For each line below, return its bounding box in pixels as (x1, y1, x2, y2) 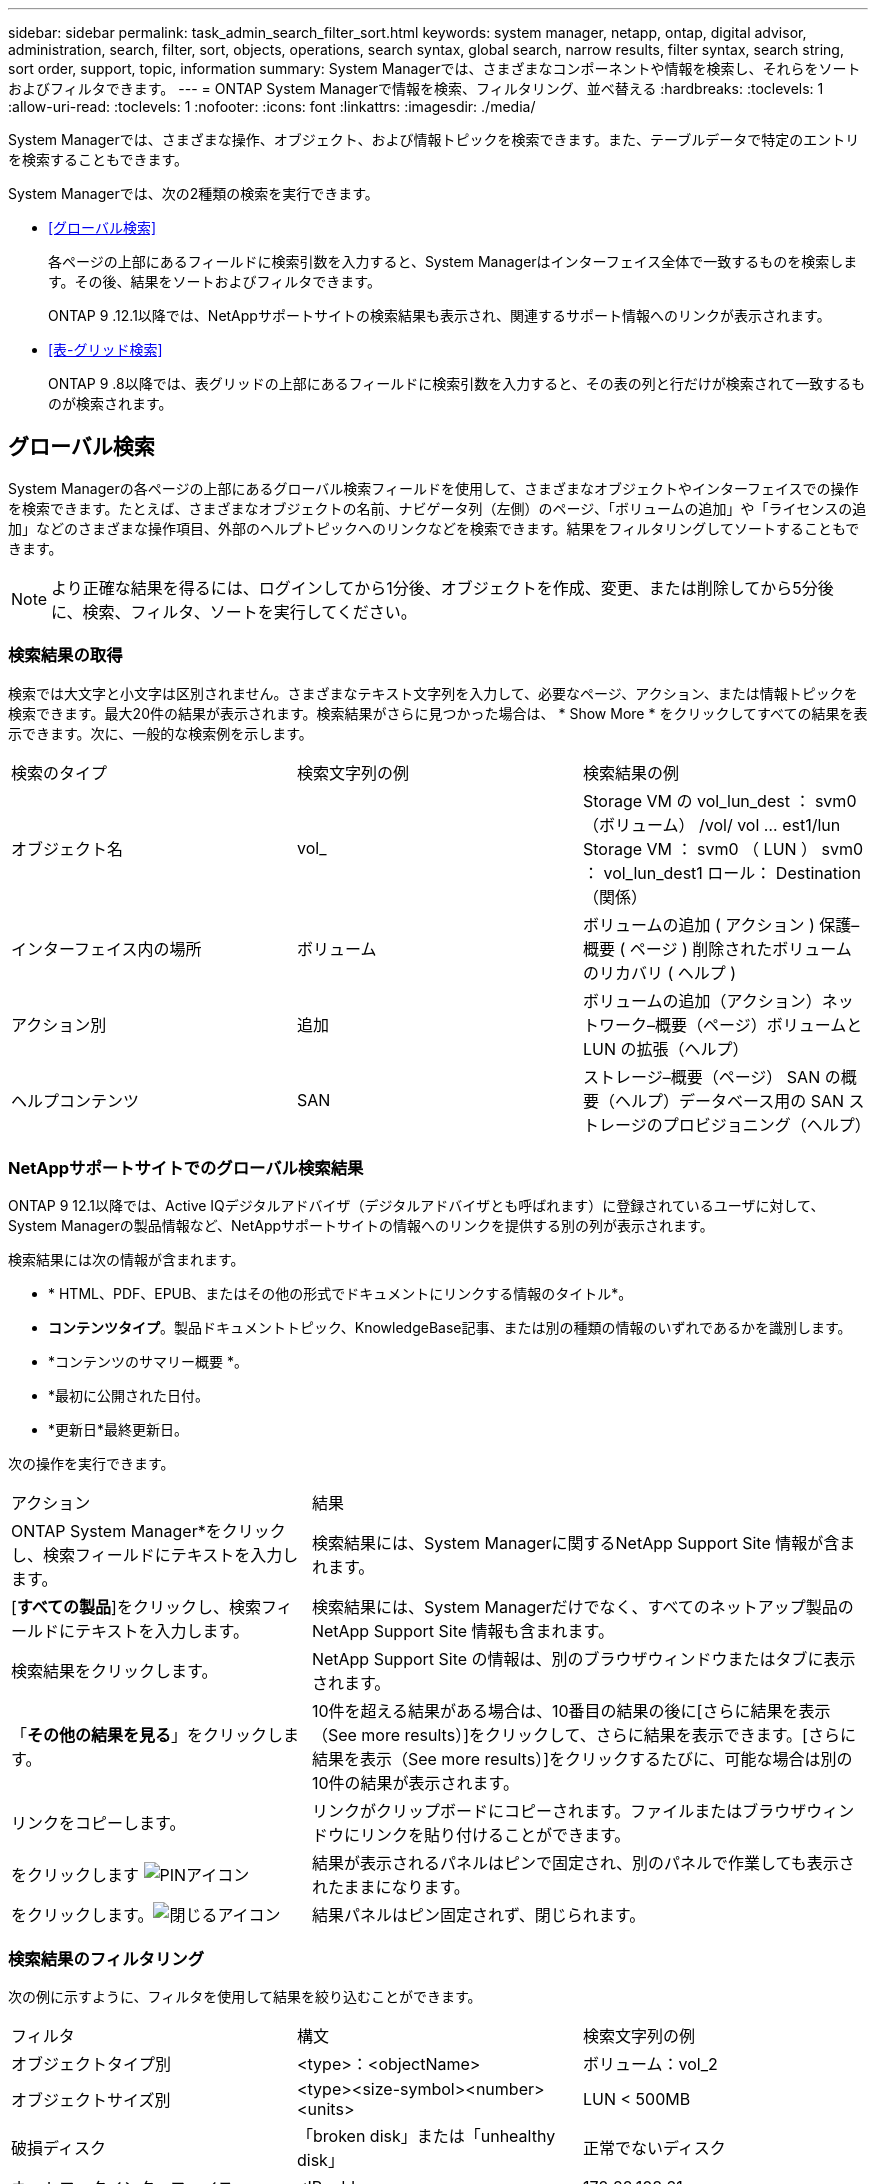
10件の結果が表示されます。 (311, 1773, 519, 1794)
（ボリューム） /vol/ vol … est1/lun (582, 814, 841, 835)
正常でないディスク (582, 2138, 726, 2159)
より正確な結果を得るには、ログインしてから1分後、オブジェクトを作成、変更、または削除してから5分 (51, 577, 818, 598)
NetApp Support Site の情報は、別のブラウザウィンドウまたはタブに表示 (311, 1649, 856, 1670)
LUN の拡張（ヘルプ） (582, 1038, 749, 1059)
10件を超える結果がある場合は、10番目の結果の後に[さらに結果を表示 (311, 1701, 831, 1722)
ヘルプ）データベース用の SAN (614, 1090, 845, 1111)
